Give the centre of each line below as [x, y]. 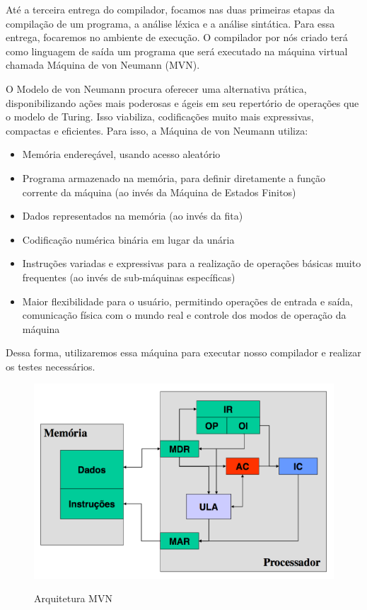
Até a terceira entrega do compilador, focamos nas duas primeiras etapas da [170, 9]
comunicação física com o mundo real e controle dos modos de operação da [184, 315]
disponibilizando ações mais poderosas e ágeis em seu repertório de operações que [182, 102]
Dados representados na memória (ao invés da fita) [133, 216]
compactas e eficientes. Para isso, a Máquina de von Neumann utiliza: [157, 130]
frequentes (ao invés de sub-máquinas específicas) [129, 277]
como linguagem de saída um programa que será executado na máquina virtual [177, 51]
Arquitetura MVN [73, 598]
